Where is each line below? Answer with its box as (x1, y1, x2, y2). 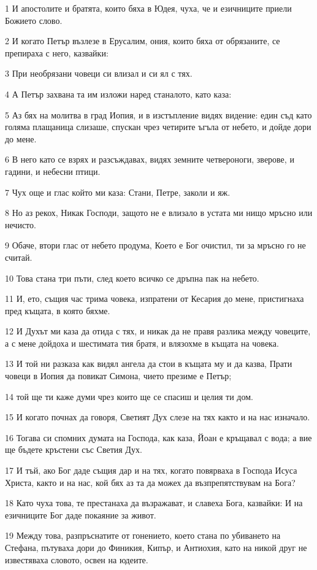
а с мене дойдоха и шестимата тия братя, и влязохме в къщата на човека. (5, 336, 279, 349)
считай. (5, 250, 32, 263)
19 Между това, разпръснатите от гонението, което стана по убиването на (5, 529, 281, 542)
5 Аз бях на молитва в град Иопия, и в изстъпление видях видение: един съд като (5, 108, 312, 121)
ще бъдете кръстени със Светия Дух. (5, 443, 142, 456)
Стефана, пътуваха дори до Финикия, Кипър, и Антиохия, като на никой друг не (5, 541, 307, 553)
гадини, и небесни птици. (5, 164, 101, 177)
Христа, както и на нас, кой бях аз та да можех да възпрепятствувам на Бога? (5, 476, 296, 488)
